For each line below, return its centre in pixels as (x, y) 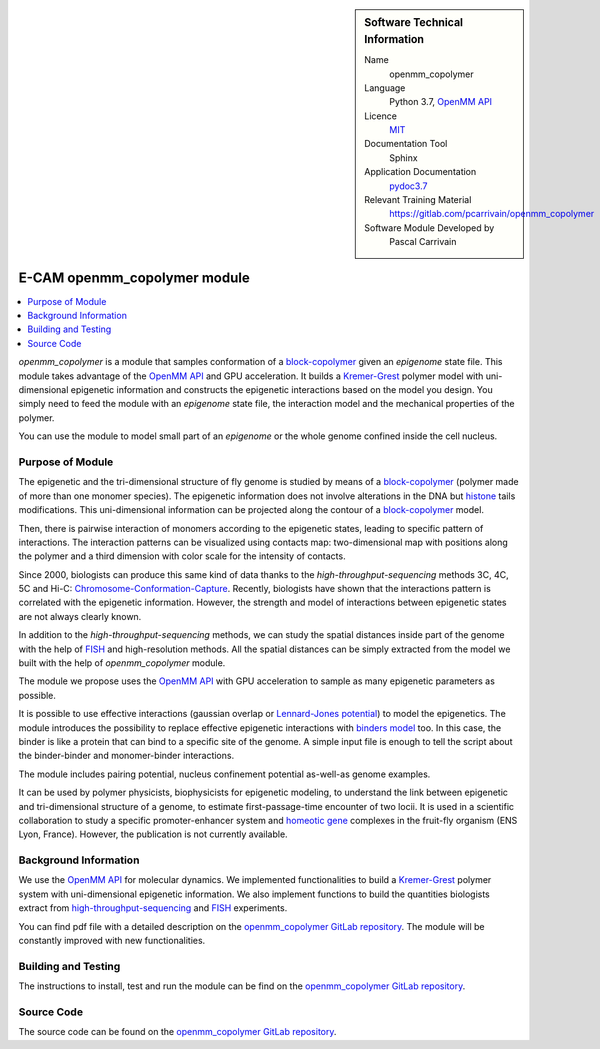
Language (385, 87)
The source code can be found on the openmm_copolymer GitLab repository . (177, 1032)
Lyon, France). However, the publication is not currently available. (153, 834)
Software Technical (414, 22)
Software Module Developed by (429, 227)
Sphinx (404, 157)
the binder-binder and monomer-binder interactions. (126, 756)
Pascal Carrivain (423, 242)
